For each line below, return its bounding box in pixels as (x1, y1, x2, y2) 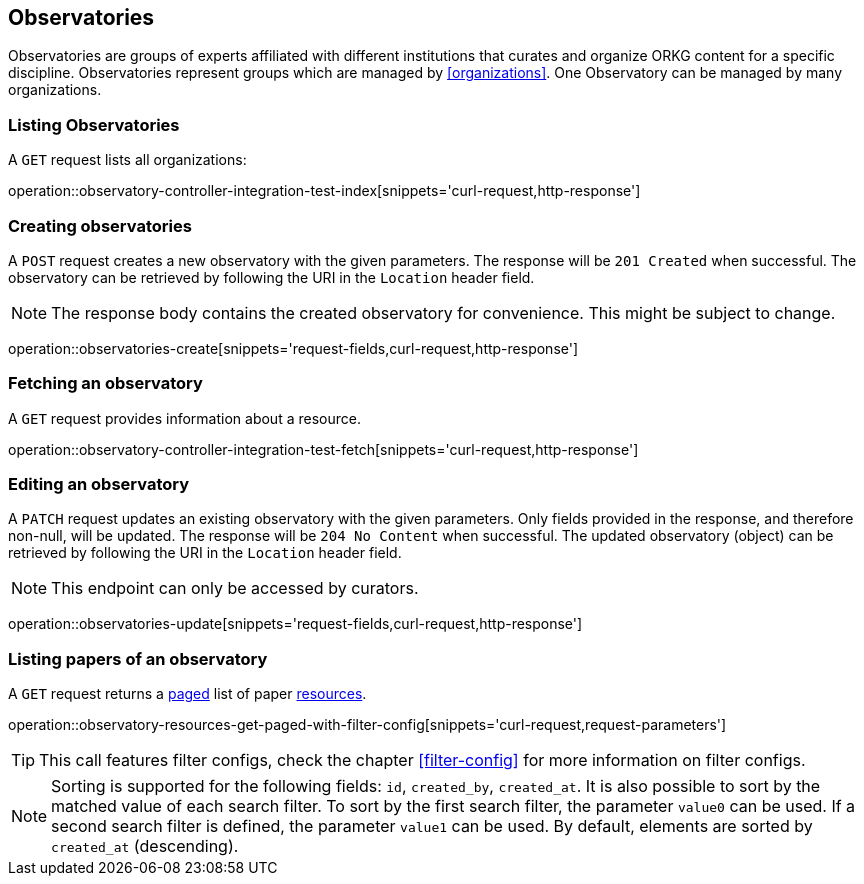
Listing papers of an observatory (8, 648, 268, 669)
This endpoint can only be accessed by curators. (51, 578, 419, 599)
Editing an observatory (8, 474, 190, 495)
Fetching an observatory (8, 373, 203, 394)
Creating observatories (8, 215, 192, 236)
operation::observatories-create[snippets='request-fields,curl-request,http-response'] (8, 339, 579, 357)
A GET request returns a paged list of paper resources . (8, 685, 367, 703)
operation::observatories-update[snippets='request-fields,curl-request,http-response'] (8, 615, 583, 633)
